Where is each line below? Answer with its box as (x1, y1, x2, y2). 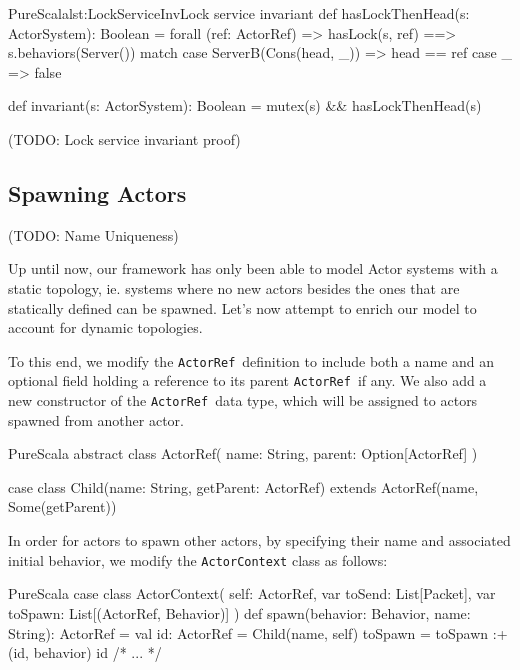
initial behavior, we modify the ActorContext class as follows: (8, 549, 388, 570)
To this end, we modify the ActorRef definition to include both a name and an (8, 350, 494, 371)
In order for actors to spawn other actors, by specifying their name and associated (8, 530, 511, 551)
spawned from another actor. (8, 409, 184, 430)
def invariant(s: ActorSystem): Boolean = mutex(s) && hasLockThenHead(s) (8, 95, 482, 116)
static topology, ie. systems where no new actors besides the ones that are (8, 277, 460, 298)
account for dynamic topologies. (8, 317, 203, 338)
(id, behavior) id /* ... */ (8, 642, 162, 663)
